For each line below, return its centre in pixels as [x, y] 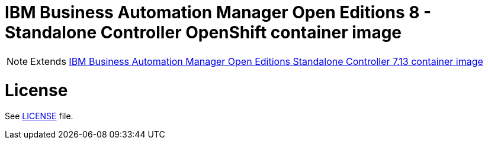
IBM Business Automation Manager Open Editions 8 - [218, 12]
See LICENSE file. [39, 116]
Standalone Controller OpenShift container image [203, 32]
